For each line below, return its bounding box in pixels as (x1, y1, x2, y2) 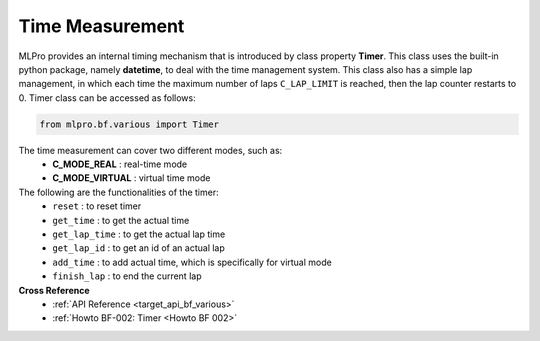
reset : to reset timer (52, 200, 142, 212)
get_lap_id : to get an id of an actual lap (52, 242, 225, 254)
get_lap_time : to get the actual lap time (52, 228, 226, 240)
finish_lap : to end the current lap (52, 270, 202, 282)
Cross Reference (18, 284, 90, 296)
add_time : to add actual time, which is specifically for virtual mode (52, 256, 332, 268)
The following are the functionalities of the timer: (18, 186, 219, 198)
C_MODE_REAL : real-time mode (52, 158, 188, 170)
